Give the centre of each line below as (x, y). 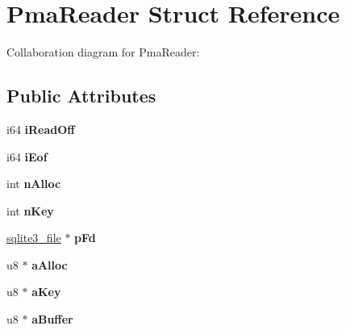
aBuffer (52, 319)
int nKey (30, 210)
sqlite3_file (34, 238)
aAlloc (50, 264)
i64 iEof (27, 156)
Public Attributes (81, 96)
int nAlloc (34, 184)
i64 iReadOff (41, 129)
